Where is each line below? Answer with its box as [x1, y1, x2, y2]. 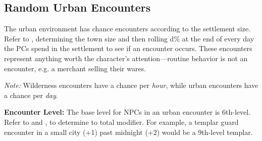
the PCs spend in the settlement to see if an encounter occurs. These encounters [4, 43, 252, 54]
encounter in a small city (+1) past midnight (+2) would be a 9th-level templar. [4, 126, 253, 137]
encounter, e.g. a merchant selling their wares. [4, 63, 146, 73]
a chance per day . [4, 89, 58, 100]
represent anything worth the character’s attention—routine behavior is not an [4, 53, 248, 63]
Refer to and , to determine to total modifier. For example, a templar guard [4, 116, 239, 127]
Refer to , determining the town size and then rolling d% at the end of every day [4, 33, 254, 43]
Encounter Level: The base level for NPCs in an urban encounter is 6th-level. [4, 107, 251, 117]
